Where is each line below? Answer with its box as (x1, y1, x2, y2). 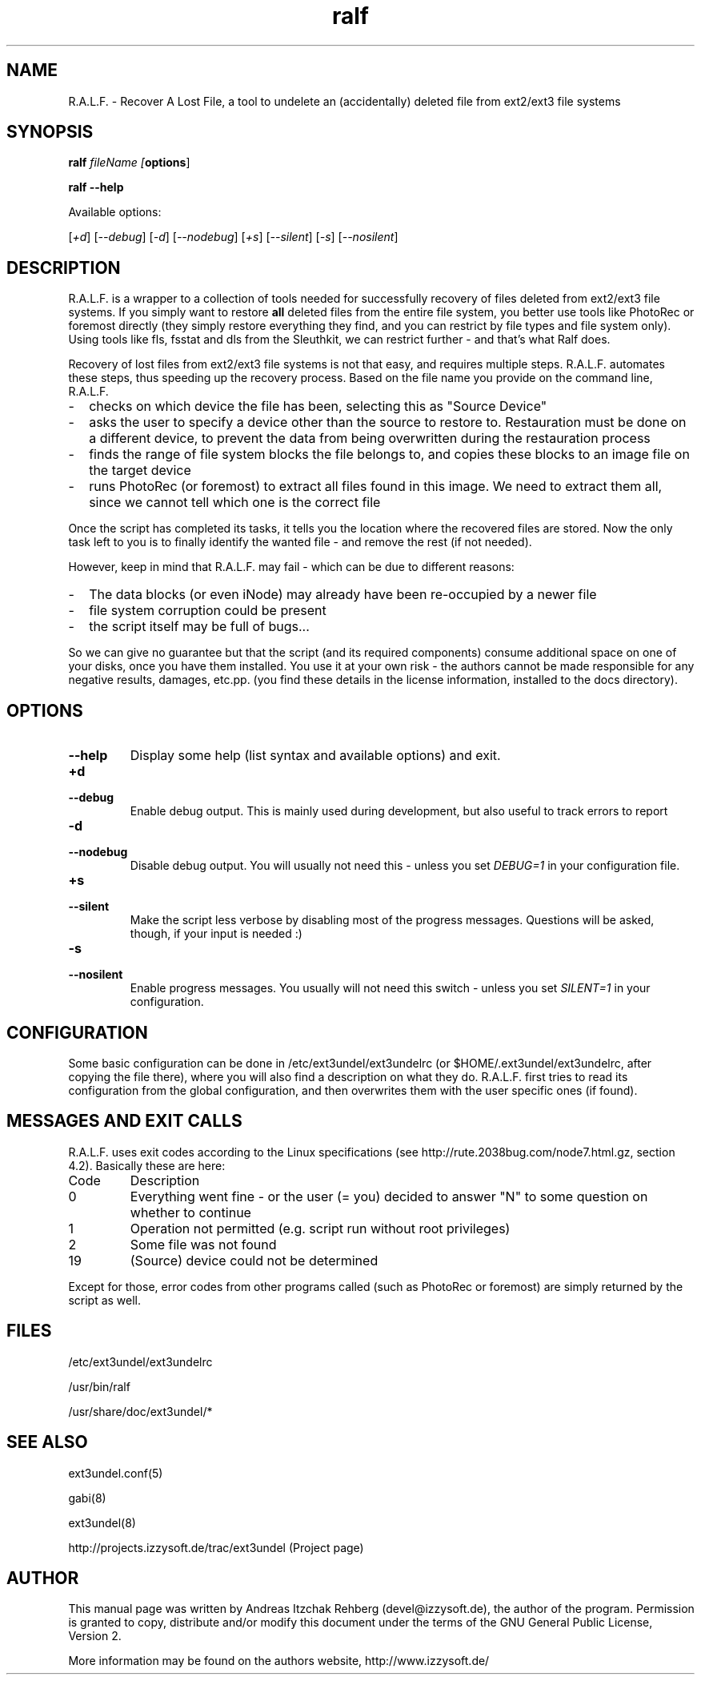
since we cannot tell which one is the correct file (89, 494, 381, 511)
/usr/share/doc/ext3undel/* (68, 1404, 213, 1418)
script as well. (68, 1293, 142, 1307)
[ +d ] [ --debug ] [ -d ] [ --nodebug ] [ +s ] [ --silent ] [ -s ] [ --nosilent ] (68, 230, 399, 244)
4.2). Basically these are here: (68, 1158, 226, 1172)
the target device (89, 462, 191, 479)
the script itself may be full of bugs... (89, 618, 310, 635)
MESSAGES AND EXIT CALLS (6, 1111, 242, 1132)
